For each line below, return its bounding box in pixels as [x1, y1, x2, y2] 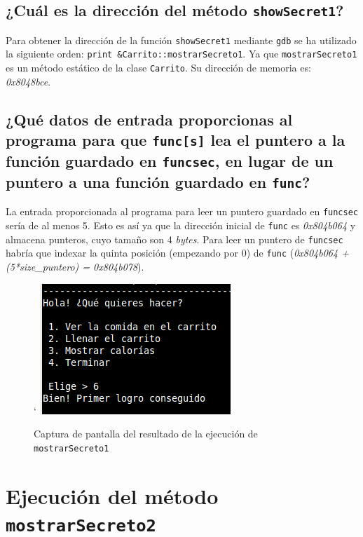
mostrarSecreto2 [6, 515, 156, 536]
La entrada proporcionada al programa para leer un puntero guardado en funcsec [6, 204, 359, 219]
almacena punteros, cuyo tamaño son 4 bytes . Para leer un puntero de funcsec [6, 231, 343, 246]
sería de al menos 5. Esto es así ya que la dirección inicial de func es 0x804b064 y [6, 218, 356, 233]
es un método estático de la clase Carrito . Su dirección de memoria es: [6, 60, 311, 75]
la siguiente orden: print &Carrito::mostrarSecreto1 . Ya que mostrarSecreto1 [6, 46, 357, 61]
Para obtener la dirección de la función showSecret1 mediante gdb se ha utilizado [6, 32, 357, 47]
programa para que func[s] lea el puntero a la [6, 129, 345, 151]
